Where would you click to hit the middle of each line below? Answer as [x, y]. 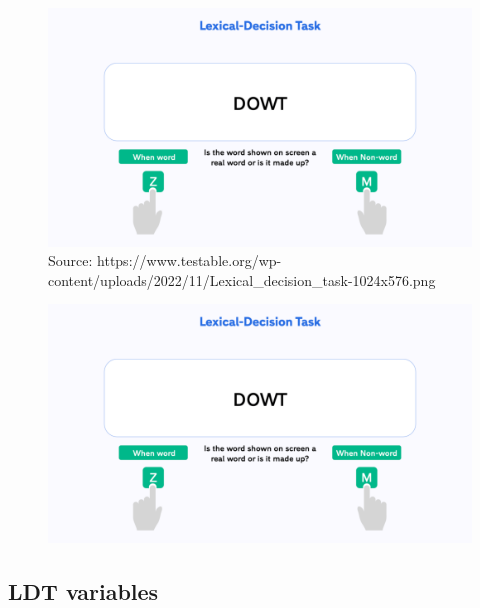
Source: [70, 260]
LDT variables [83, 590]
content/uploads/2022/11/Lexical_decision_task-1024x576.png [242, 279]
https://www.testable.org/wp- [189, 260]
